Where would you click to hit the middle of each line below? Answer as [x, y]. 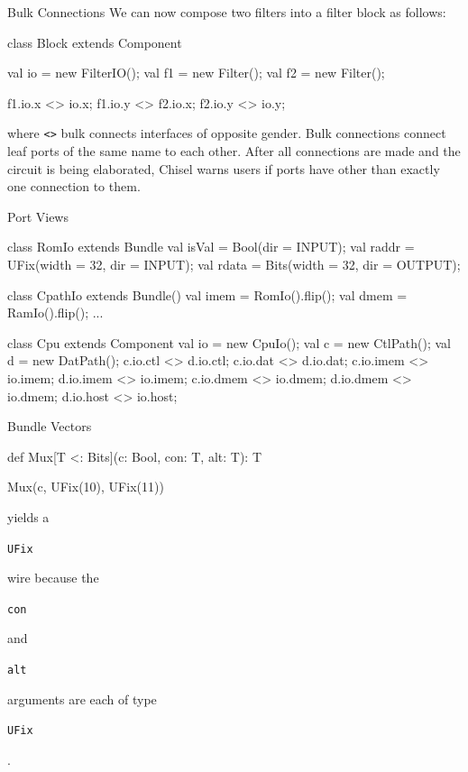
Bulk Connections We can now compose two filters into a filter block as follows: [227, 12]
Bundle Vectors [50, 426]
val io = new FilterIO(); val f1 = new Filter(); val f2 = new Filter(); [196, 73]
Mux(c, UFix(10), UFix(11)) [86, 487]
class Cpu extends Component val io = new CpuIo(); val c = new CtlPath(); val [229, 342]
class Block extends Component [95, 42]
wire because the [53, 578]
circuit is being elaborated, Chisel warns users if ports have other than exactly [224, 168]
